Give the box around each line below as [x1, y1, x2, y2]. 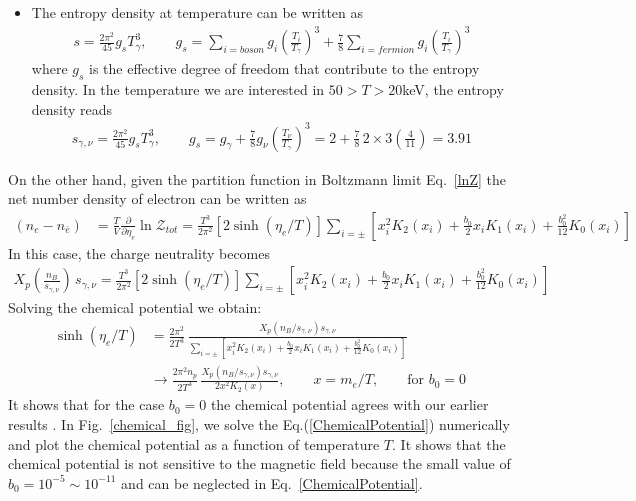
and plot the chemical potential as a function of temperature [8, 433, 380, 454]
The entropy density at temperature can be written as [31, 2, 364, 22]
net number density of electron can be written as [8, 188, 307, 209]
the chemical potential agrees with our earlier [210, 394, 489, 415]
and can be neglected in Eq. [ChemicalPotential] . [121, 472, 423, 493]
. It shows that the [392, 433, 506, 454]
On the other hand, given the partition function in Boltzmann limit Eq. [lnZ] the [8, 168, 506, 189]
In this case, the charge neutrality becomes [8, 242, 270, 263]
